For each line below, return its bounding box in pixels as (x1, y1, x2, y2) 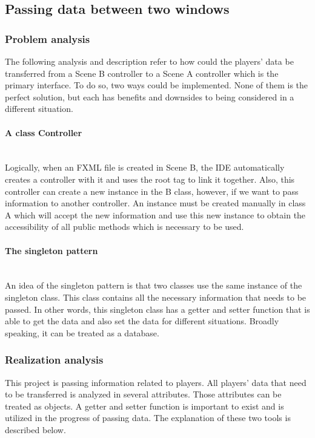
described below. (5, 423, 66, 436)
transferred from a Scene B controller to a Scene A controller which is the (5, 67, 279, 79)
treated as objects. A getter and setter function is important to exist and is (5, 399, 284, 412)
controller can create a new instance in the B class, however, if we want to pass (5, 185, 299, 197)
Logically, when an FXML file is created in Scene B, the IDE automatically (5, 161, 285, 174)
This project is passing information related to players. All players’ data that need (5, 376, 307, 388)
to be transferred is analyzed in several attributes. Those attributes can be (5, 388, 282, 400)
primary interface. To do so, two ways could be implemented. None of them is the (5, 79, 308, 91)
